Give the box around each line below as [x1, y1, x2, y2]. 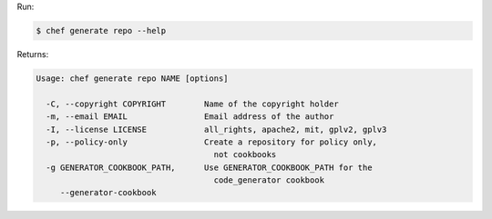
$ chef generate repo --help [36, 25, 167, 35]
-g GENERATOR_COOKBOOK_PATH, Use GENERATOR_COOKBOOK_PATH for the [46, 162, 373, 173]
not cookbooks [213, 150, 277, 160]
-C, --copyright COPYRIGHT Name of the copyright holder [46, 98, 339, 109]
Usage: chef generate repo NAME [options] [36, 73, 229, 84]
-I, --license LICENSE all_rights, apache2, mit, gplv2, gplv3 [46, 124, 387, 134]
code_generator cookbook [213, 175, 325, 185]
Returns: [16, 48, 49, 59]
